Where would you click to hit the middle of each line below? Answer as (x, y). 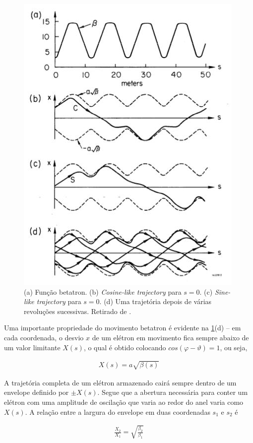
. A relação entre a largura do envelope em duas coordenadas (118, 411)
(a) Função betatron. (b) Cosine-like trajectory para (103, 291)
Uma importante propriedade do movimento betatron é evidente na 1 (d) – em (123, 328)
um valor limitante (32, 347)
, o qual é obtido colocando (125, 347)
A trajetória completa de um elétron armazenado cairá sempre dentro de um (120, 382)
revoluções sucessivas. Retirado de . (78, 311)
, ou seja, (234, 347)
